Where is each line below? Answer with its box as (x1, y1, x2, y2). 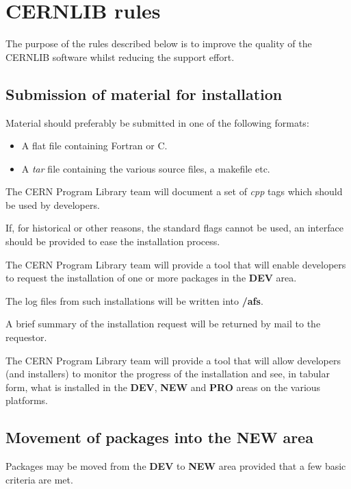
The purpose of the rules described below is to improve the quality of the (5, 36, 312, 51)
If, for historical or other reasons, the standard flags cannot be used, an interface (5, 221, 343, 235)
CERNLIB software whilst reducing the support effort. (5, 49, 235, 64)
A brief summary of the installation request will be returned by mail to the (5, 316, 321, 331)
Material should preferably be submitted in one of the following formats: (5, 115, 309, 129)
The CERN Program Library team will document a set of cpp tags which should (5, 184, 343, 199)
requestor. (5, 330, 47, 344)
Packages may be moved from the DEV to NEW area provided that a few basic (5, 459, 346, 473)
